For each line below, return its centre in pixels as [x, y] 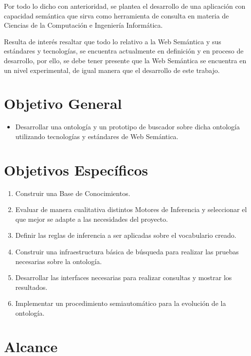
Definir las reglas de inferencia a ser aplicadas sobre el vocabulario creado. [126, 235]
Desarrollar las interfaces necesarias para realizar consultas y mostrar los [124, 277]
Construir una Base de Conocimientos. [73, 193]
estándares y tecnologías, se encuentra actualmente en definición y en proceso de [124, 51]
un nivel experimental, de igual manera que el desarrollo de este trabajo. [112, 70]
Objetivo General [63, 103]
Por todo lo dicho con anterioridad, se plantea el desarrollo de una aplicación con [125, 6]
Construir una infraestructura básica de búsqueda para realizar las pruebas [127, 251]
